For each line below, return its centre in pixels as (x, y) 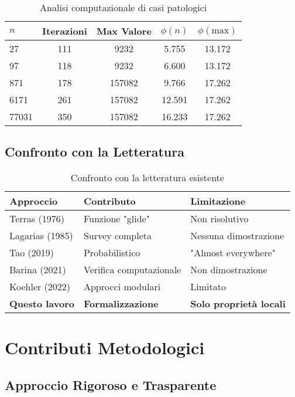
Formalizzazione (121, 304)
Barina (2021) (38, 270)
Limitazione (218, 201)
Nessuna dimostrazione (237, 236)
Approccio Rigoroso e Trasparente (111, 384)
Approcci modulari (122, 287)
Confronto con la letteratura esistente (147, 178)
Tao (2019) (32, 253)
